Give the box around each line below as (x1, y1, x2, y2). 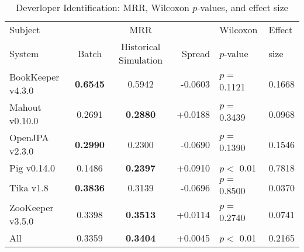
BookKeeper (9, 70, 60, 83)
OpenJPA (9, 131, 49, 144)
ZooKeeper (9, 201, 54, 214)
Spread (182, 46, 210, 60)
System (9, 46, 39, 60)
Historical (121, 40, 161, 53)
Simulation (119, 53, 163, 66)
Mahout (9, 100, 42, 114)
